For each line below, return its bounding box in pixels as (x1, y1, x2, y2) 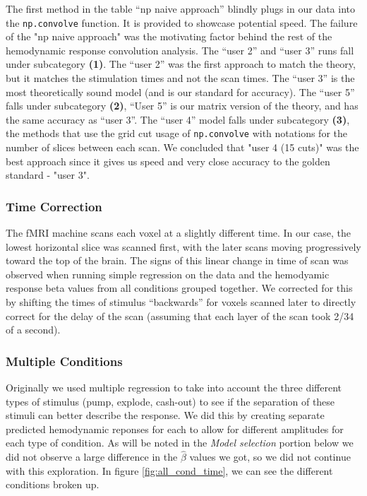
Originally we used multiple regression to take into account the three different (6, 380, 342, 395)
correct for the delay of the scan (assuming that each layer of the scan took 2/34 (6, 308, 354, 323)
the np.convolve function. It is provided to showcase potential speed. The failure (6, 15, 358, 30)
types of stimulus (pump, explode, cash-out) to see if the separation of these (6, 394, 335, 408)
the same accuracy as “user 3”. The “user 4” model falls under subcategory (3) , (6, 112, 350, 126)
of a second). (6, 322, 61, 337)
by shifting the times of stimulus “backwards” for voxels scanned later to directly (6, 295, 356, 309)
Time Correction (6, 197, 102, 215)
